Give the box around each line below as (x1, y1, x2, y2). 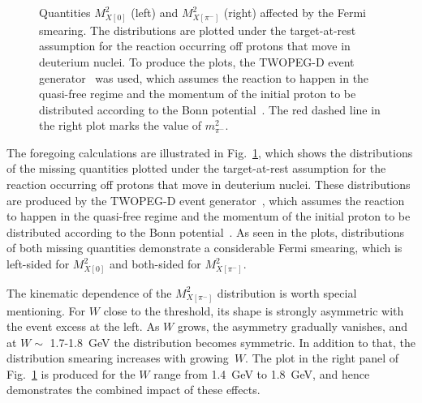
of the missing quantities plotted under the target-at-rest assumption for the (6, 160, 386, 177)
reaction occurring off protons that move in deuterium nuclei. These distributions (6, 176, 411, 193)
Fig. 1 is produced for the (6, 365, 136, 382)
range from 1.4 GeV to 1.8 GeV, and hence (153, 365, 370, 382)
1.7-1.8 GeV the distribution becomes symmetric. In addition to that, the (50, 333, 416, 350)
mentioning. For (6, 302, 86, 319)
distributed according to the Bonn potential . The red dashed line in (39, 101, 381, 118)
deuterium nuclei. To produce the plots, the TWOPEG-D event (39, 53, 355, 70)
